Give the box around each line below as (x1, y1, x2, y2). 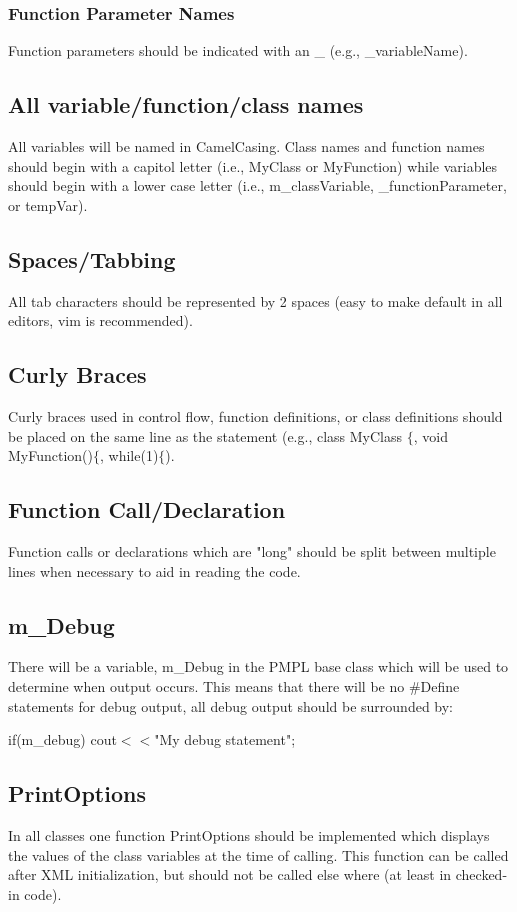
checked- (455, 864, 508, 885)
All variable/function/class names (8, 89, 364, 120)
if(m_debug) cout (8, 729, 117, 750)
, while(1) (100, 445, 159, 466)
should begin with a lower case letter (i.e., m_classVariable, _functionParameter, (8, 175, 507, 196)
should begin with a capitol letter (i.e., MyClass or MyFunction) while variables (8, 155, 498, 176)
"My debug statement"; (154, 729, 296, 750)
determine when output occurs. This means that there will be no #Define (8, 675, 460, 696)
